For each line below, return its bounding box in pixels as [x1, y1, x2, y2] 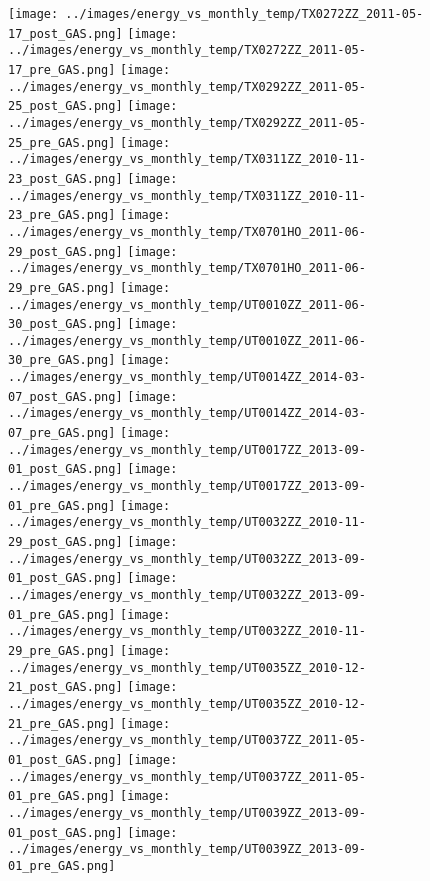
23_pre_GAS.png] [8, 208, 116, 223]
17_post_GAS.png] [8, 26, 123, 41]
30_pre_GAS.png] [8, 353, 116, 368]
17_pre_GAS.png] [8, 62, 116, 77]
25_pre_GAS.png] [8, 135, 116, 150]
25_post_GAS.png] [8, 99, 123, 114]
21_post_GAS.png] [8, 680, 123, 695]
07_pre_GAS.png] [8, 426, 116, 441]
